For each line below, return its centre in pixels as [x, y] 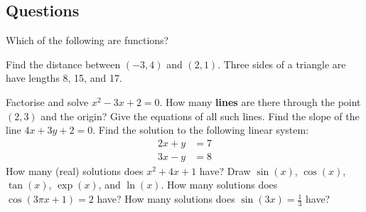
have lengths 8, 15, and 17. [64, 78]
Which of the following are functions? [87, 40]
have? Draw [225, 170]
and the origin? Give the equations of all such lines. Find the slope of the [200, 116]
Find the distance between [63, 64]
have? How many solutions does [166, 199]
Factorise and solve [47, 101]
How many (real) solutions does [75, 170]
